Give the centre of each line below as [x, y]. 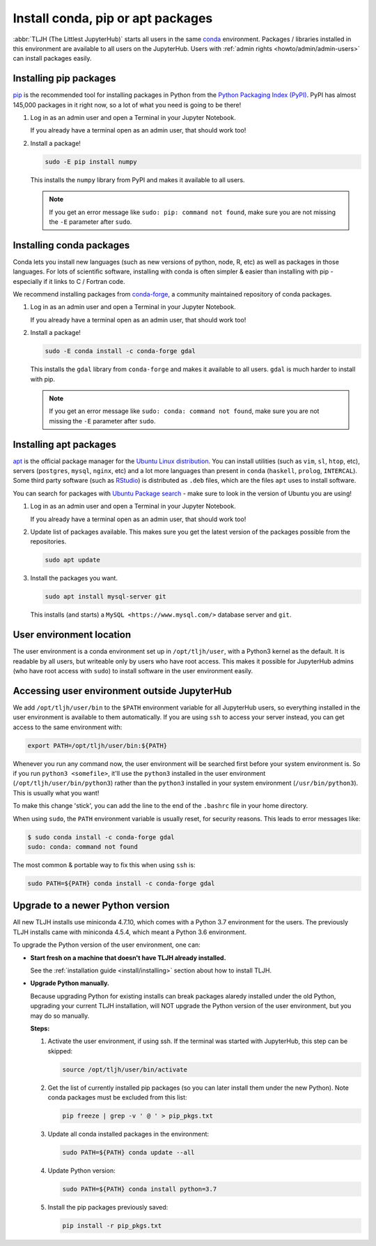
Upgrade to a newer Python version [91, 906]
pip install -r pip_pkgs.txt [112, 1225]
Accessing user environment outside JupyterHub [123, 691]
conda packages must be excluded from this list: [117, 1097]
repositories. [48, 541]
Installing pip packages [64, 78]
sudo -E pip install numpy [91, 162]
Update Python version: [81, 1171]
